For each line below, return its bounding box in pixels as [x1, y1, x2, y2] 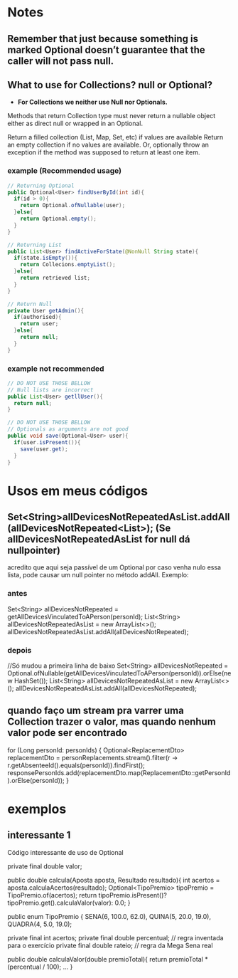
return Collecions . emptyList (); [20, 261, 116, 268]
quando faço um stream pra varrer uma [7, 705, 185, 717]
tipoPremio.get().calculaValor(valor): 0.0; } [7, 898, 131, 907]
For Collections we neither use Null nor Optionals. [17, 98, 168, 107]
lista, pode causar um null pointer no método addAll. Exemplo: [7, 571, 189, 579]
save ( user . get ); [20, 446, 69, 453]
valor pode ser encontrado [7, 727, 128, 739]
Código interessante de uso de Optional [7, 848, 124, 856]
